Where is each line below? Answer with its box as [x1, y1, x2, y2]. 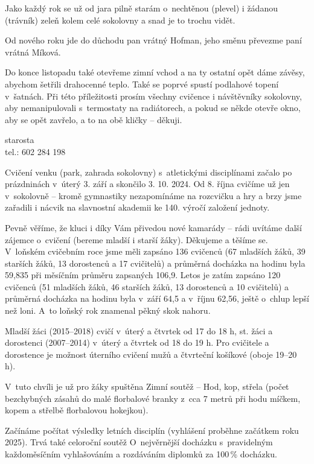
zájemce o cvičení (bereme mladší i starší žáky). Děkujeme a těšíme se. [5, 233, 268, 246]
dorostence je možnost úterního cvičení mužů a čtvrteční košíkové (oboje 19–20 [5, 348, 297, 360]
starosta [5, 133, 34, 146]
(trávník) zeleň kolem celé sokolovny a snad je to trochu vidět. [5, 13, 235, 26]
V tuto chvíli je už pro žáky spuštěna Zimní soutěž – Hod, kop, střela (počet [5, 380, 289, 393]
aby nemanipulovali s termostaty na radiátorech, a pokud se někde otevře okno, [5, 101, 301, 114]
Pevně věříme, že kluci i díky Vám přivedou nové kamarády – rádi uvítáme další [5, 221, 302, 234]
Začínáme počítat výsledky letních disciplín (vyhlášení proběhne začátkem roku [5, 424, 299, 436]
